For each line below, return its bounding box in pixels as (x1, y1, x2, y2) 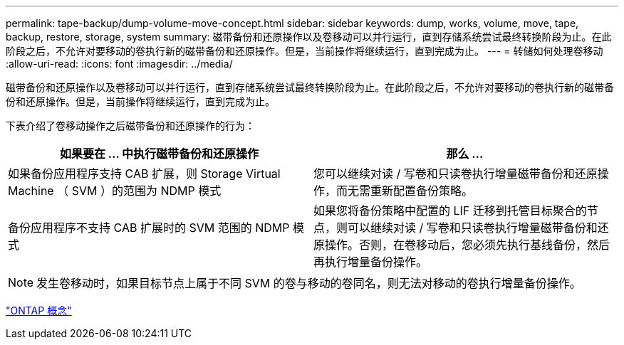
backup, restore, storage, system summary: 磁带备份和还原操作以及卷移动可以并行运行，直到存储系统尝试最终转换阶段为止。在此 (6, 31, 612, 43)
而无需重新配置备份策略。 (336, 184, 474, 198)
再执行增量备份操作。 (313, 255, 428, 269)
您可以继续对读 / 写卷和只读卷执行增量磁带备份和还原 (313, 166, 598, 181)
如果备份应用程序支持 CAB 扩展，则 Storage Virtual (8, 166, 281, 181)
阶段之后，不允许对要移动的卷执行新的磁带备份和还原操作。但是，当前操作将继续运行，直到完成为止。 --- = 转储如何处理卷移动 (6, 45, 603, 57)
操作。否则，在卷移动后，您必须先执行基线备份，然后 (325, 238, 610, 252)
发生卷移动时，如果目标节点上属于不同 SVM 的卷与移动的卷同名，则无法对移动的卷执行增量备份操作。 (36, 276, 581, 290)
